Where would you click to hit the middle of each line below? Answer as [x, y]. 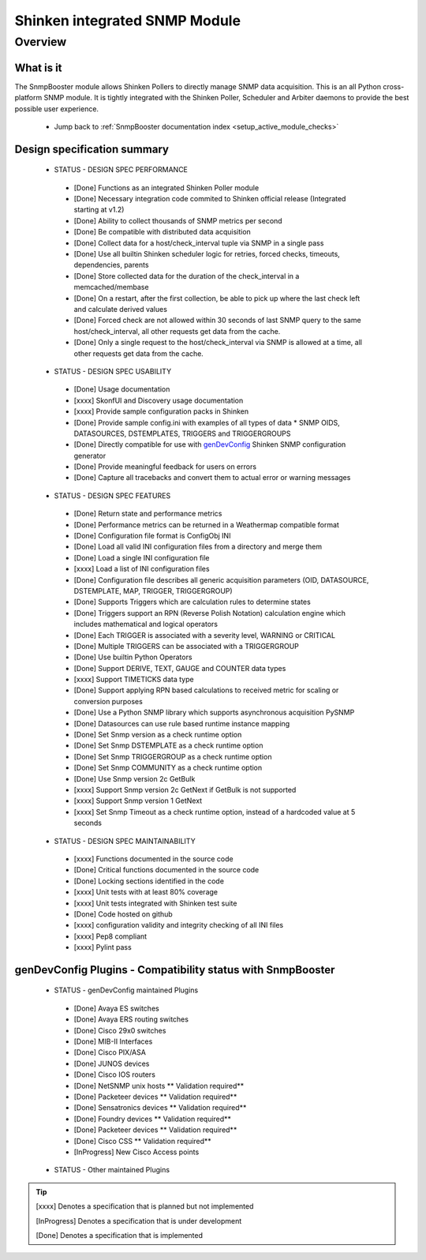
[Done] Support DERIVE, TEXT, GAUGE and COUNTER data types [180, 668]
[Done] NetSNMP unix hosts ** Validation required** [159, 1086]
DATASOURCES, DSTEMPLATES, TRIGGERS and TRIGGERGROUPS [182, 433]
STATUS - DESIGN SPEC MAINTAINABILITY [125, 841]
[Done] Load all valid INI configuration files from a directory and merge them [198, 547]
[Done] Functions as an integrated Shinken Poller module [166, 187]
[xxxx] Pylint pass [103, 947]
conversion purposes [108, 701]
